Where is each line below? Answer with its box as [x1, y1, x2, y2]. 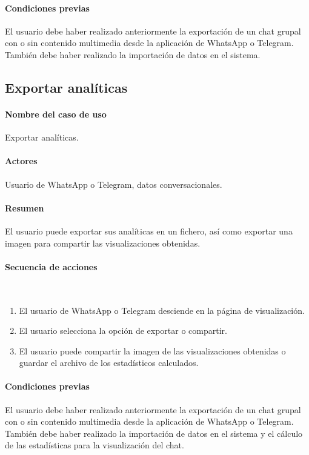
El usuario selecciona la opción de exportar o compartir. [19, 324, 227, 337]
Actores [5, 154, 38, 167]
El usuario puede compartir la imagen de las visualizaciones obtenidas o [19, 344, 286, 357]
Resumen [5, 201, 44, 214]
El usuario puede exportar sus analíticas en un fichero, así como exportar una [5, 224, 293, 237]
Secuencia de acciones [5, 260, 98, 273]
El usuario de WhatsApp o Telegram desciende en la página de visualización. [19, 304, 305, 316]
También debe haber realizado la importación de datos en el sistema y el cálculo [5, 427, 303, 439]
